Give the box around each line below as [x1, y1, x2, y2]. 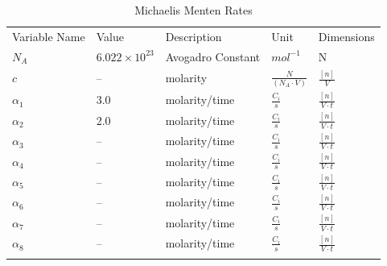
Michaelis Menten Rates [134, 2, 253, 18]
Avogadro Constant [165, 48, 261, 64]
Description [165, 27, 222, 44]
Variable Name [12, 27, 85, 44]
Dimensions [318, 27, 375, 44]
